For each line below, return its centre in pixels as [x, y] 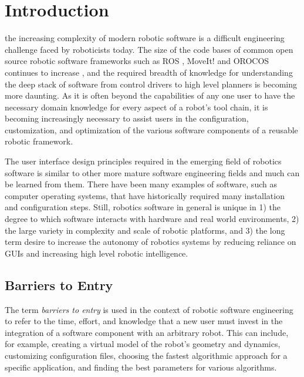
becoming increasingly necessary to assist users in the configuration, [127, 118]
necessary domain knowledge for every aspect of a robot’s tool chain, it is [136, 107]
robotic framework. [39, 141]
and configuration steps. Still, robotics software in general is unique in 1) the [143, 207]
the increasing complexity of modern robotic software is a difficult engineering [145, 38]
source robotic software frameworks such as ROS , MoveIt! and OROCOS [137, 61]
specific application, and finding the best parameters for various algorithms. [141, 367]
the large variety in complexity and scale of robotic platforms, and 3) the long [145, 230]
